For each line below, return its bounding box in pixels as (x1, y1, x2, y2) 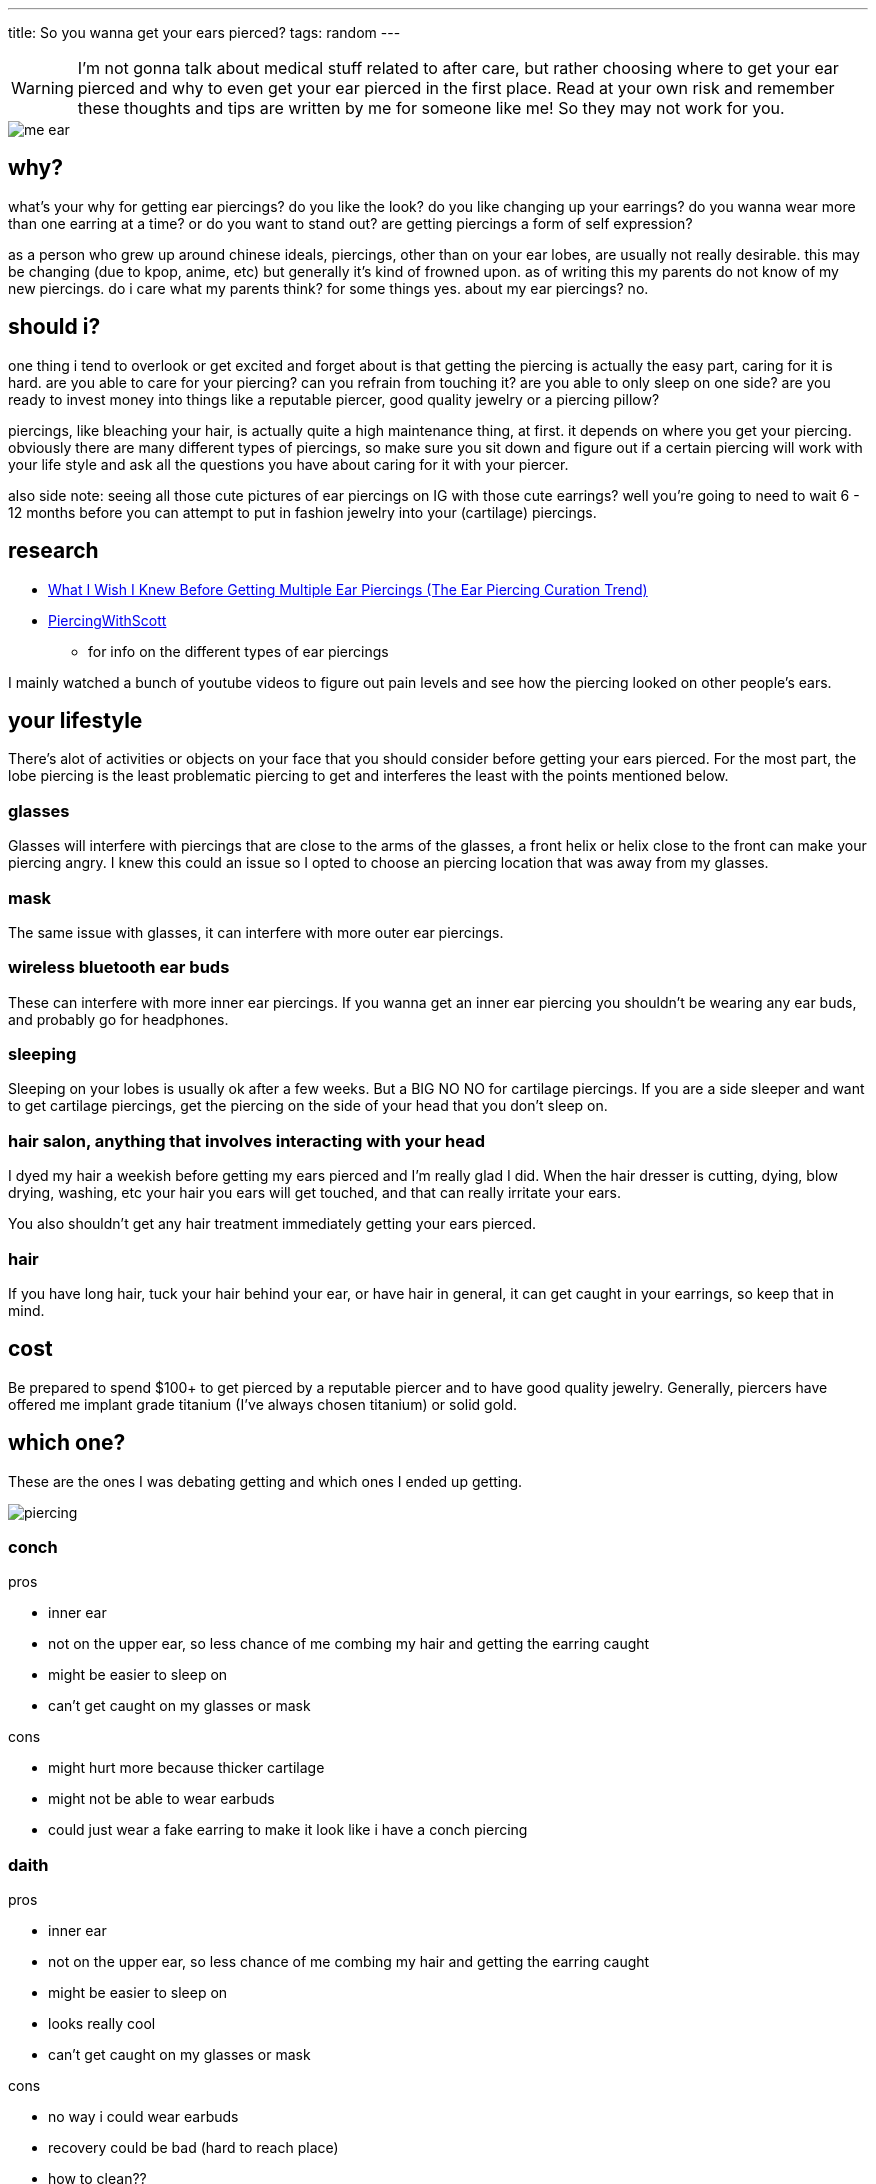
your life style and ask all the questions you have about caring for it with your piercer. (8, 455, 569, 473)
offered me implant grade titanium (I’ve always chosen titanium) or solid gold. (8, 1395, 518, 1413)
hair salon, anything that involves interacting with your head (8, 1130, 485, 1151)
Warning (11, 78, 74, 98)
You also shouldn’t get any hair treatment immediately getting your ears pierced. (8, 1215, 537, 1233)
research (8, 538, 99, 564)
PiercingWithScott (48, 611, 167, 629)
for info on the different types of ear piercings (88, 642, 389, 660)
